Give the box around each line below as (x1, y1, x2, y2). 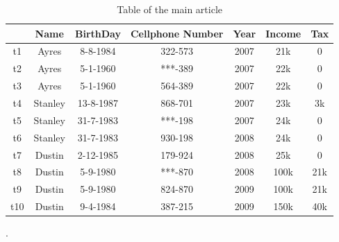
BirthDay (74, 26, 121, 40)
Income (265, 26, 301, 40)
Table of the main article (117, 2, 223, 16)
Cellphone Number (130, 26, 224, 40)
